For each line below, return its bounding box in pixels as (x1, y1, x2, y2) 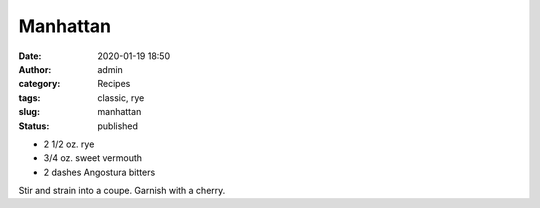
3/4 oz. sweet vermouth (43, 152, 143, 164)
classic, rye (97, 91, 145, 104)
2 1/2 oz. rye (43, 138, 95, 150)
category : (18, 78, 61, 90)
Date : (18, 50, 42, 62)
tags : (18, 91, 41, 104)
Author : (18, 63, 52, 75)
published (97, 120, 139, 132)
